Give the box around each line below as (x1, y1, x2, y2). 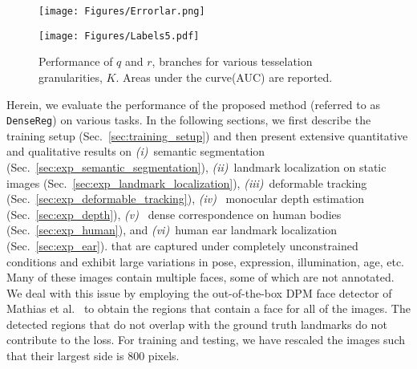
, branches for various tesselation (152, 53, 313, 70)
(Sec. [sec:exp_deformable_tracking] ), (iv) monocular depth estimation (6, 190, 365, 207)
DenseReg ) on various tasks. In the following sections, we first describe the (6, 112, 371, 128)
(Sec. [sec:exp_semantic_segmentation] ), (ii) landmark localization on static (6, 158, 387, 175)
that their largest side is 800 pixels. (6, 347, 180, 364)
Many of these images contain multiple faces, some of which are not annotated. (6, 269, 395, 286)
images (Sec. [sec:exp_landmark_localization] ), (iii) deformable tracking (6, 174, 367, 191)
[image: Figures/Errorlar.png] (38, 6, 205, 17)
